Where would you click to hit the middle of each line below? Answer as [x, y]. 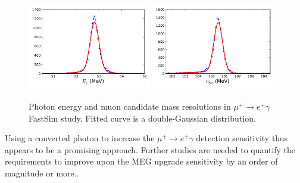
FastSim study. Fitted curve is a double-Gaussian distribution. [142, 118]
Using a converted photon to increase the [80, 138]
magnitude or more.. [42, 173]
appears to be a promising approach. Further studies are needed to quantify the [150, 149]
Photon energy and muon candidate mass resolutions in [130, 106]
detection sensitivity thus [242, 138]
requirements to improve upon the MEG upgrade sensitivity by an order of [141, 161]
